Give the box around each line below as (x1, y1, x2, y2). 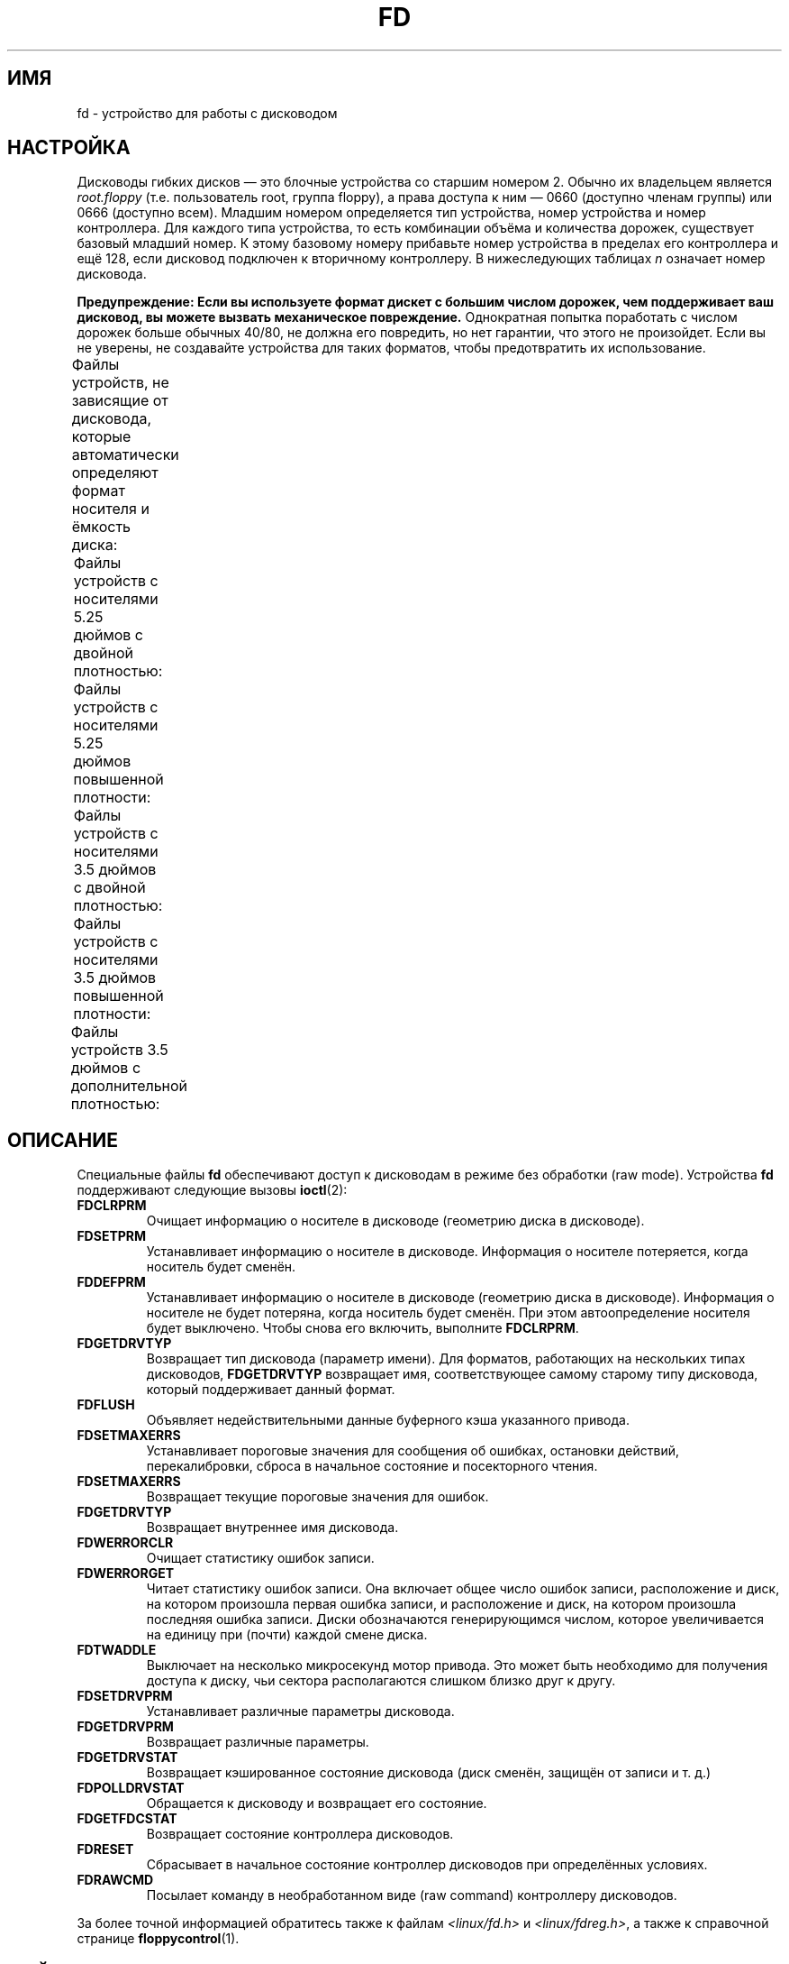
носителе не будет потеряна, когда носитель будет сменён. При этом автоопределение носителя (146, 1305, 750, 1321)
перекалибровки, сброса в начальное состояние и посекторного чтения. (146, 1458, 598, 1474)
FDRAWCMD (77, 1872, 154, 1888)
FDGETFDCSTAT (77, 1811, 177, 1827)
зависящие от (71, 391, 168, 410)
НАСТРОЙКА (7, 136, 131, 160)
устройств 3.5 (70, 1041, 168, 1060)
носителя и (71, 500, 150, 519)
